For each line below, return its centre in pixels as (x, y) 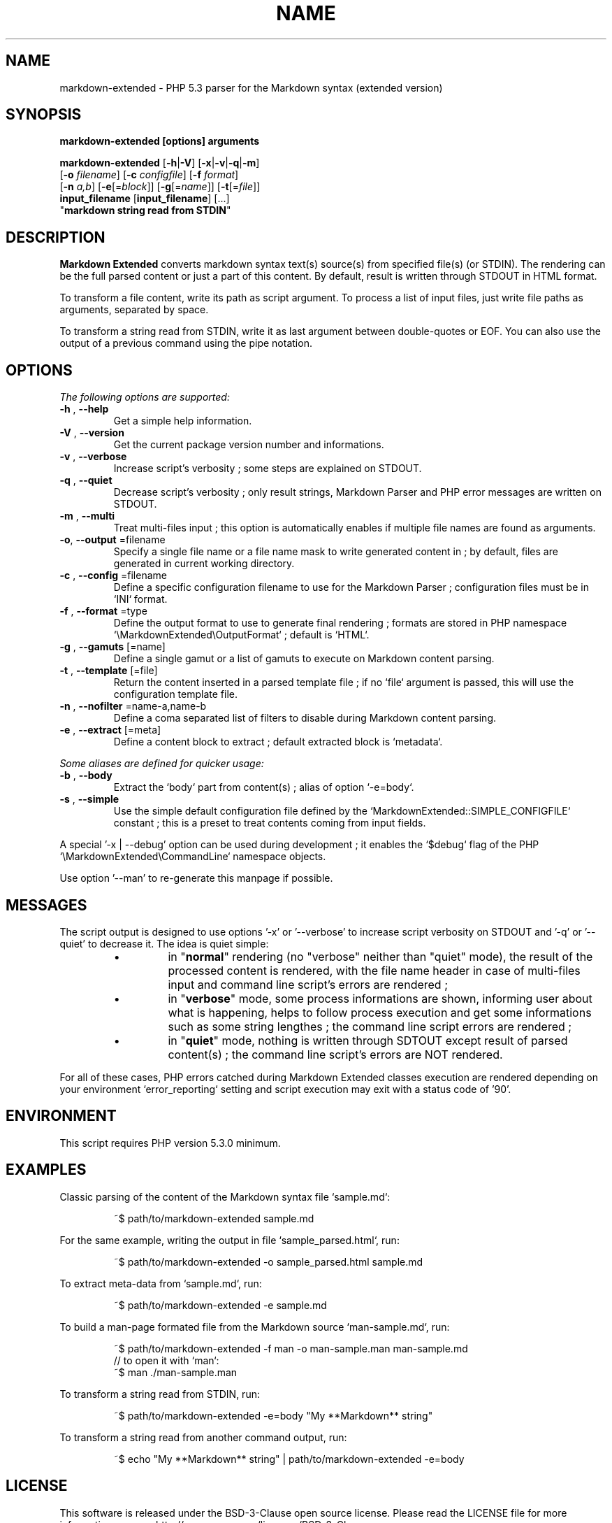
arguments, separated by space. (134, 310)
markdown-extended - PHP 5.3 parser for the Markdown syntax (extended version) (251, 87)
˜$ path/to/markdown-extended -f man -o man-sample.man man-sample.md (291, 1348)
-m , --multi (87, 516)
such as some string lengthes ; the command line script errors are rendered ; (370, 1026)
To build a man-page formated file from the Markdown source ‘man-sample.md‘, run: (255, 1327)
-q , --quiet (86, 480)
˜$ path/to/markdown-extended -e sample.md (220, 1305)
